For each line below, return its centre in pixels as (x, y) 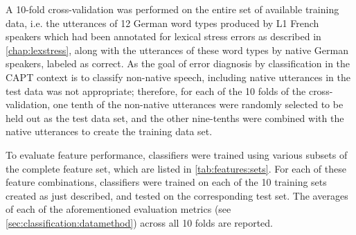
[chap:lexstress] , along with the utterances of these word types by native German (177, 50)
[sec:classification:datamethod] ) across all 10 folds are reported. (140, 222)
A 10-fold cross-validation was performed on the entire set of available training (172, 9)
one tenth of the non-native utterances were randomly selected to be (198, 104)
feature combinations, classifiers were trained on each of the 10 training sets (166, 182)
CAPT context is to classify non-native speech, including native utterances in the (178, 77)
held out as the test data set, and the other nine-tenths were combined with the (175, 117)
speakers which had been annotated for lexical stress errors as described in (163, 36)
